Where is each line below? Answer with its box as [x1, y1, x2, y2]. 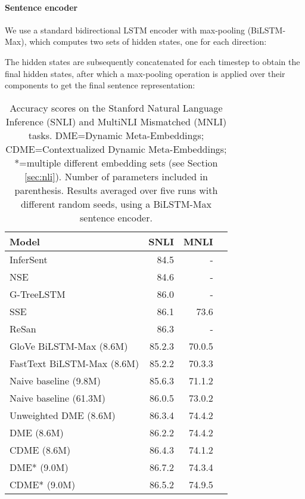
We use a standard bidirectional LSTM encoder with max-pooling [5, 23, 245, 36]
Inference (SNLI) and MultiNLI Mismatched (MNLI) [5, 114, 227, 128]
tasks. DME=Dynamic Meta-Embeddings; [28, 128, 204, 142]
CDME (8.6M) [10, 442, 71, 457]
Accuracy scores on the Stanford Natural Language [10, 100, 223, 115]
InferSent [10, 252, 48, 266]
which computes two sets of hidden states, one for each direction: [29, 35, 267, 48]
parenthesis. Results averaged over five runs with [14, 183, 218, 197]
